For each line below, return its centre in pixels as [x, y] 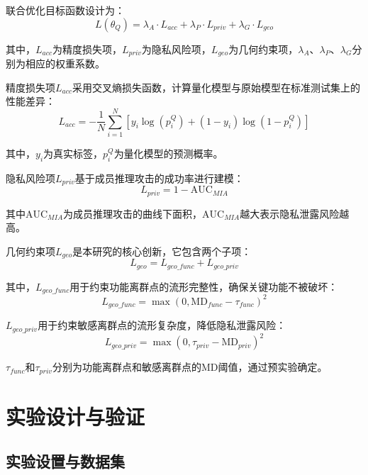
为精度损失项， [88, 49]
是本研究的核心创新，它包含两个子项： [162, 251]
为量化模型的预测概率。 [168, 153]
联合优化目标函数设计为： [65, 10]
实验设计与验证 [76, 416]
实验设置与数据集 [65, 461]
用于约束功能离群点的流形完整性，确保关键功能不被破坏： [204, 286]
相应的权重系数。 [65, 63]
